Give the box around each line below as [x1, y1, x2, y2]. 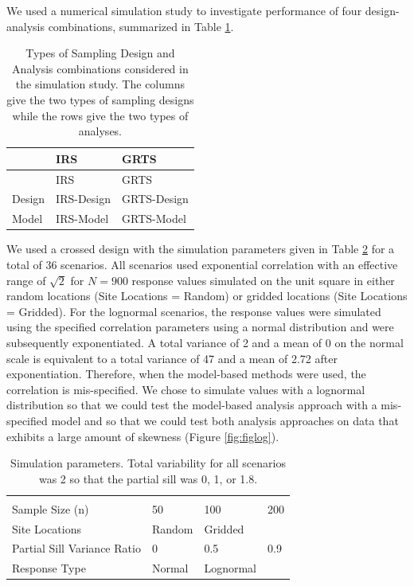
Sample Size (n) [12, 500, 89, 517]
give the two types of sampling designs [6, 91, 194, 107]
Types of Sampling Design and [25, 45, 175, 61]
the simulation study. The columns [15, 76, 185, 92]
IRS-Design [56, 190, 111, 207]
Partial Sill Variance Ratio [12, 540, 141, 557]
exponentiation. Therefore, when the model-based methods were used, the [6, 365, 366, 382]
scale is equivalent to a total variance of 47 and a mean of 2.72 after [6, 350, 338, 366]
